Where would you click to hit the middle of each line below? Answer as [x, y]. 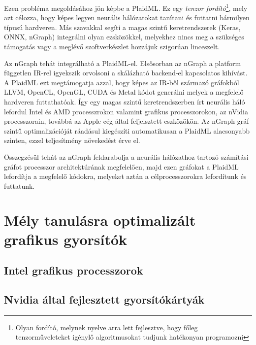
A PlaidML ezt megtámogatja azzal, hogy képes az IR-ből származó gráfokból [122, 82]
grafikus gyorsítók [66, 239]
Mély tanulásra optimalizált [100, 220]
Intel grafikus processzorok [74, 270]
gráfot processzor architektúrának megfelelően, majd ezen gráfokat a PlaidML [121, 166]
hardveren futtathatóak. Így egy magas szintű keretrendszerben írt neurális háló [125, 102]
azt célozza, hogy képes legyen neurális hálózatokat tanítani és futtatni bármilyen [127, 17]
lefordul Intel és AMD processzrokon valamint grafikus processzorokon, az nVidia [126, 111]
